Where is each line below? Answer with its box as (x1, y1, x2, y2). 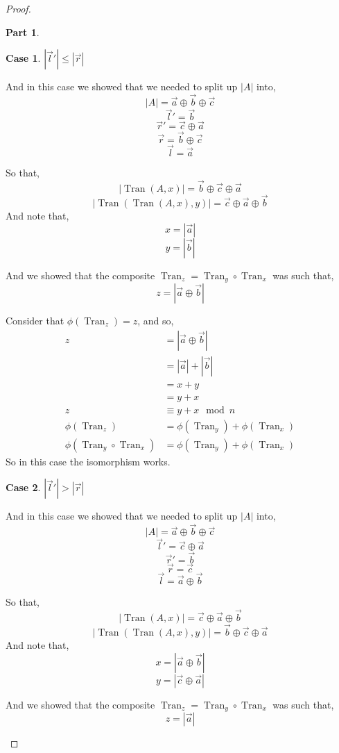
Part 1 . (6, 24, 40, 39)
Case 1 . (6, 51, 41, 65)
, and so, (137, 313, 174, 327)
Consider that (6, 313, 64, 327)
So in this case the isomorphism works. (6, 454, 171, 468)
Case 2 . (6, 480, 41, 495)
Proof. (6, 1, 31, 15)
